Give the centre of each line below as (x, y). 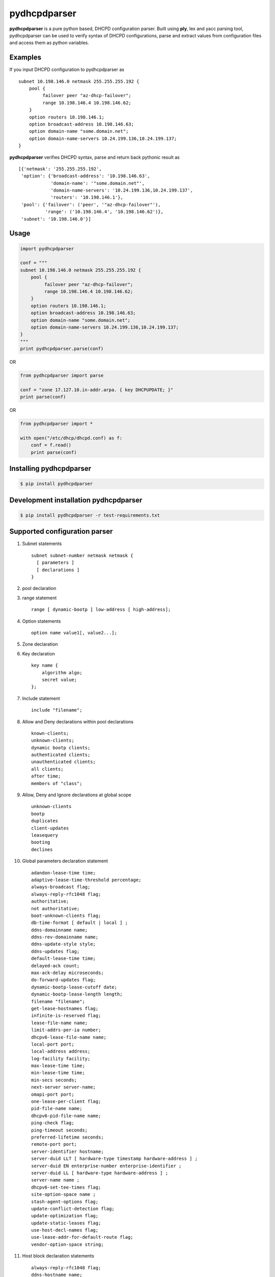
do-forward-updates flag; (64, 980)
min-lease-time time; (58, 1073)
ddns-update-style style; (64, 944)
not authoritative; (56, 908)
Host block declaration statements (58, 1256)
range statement (39, 598)
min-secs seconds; (54, 1080)
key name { (45, 666)
